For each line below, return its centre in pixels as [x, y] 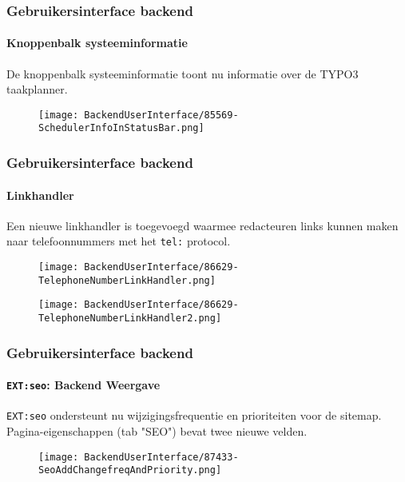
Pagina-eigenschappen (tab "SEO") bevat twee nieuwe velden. [157, 431]
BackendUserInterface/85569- [161, 115]
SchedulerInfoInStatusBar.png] [121, 128]
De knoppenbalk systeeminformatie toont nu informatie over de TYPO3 [183, 73]
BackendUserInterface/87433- [161, 457]
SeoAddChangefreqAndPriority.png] [130, 470]
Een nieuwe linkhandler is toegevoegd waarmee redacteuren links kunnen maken [202, 225]
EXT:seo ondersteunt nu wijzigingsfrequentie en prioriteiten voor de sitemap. [194, 415]
